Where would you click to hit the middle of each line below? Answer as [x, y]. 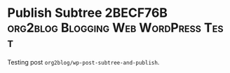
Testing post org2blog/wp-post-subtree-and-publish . [83, 62]
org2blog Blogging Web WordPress [104, 28]
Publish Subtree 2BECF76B [88, 13]
